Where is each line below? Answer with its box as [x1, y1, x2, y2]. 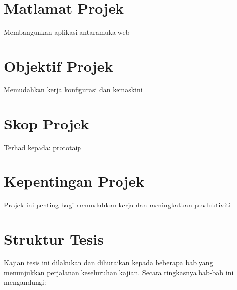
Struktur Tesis [4, 229, 104, 249]
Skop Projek [4, 113, 89, 133]
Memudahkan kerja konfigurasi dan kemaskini [4, 84, 143, 94]
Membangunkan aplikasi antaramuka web [4, 27, 130, 37]
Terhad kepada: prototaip [4, 142, 81, 152]
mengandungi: [4, 277, 46, 287]
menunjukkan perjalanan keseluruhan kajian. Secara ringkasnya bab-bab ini [4, 267, 234, 277]
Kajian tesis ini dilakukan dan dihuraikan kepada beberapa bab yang [4, 257, 213, 267]
